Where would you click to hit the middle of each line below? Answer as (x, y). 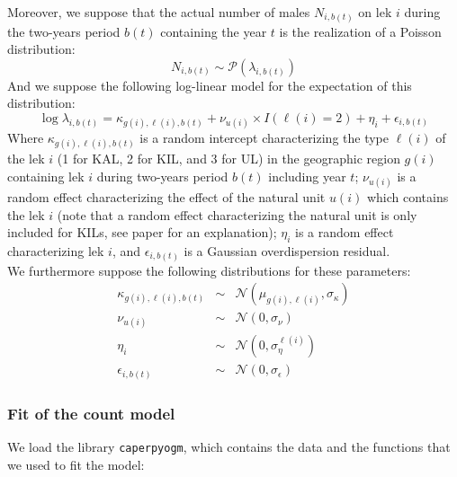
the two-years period (64, 31)
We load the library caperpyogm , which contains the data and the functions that (229, 447)
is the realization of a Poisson (360, 31)
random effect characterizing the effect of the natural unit (166, 197)
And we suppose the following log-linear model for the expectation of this (210, 85)
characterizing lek (56, 251)
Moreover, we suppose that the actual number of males (159, 12)
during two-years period (162, 176)
